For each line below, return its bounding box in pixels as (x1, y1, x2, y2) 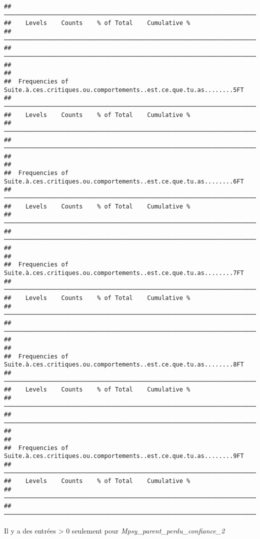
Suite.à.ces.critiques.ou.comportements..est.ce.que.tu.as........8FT (4, 361, 244, 368)
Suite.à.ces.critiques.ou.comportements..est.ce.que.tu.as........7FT (4, 269, 244, 276)
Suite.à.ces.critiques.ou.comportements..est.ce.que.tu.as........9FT (4, 452, 244, 460)
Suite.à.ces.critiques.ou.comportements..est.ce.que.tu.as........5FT (4, 86, 244, 93)
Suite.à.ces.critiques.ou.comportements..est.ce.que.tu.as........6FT (4, 177, 244, 185)
